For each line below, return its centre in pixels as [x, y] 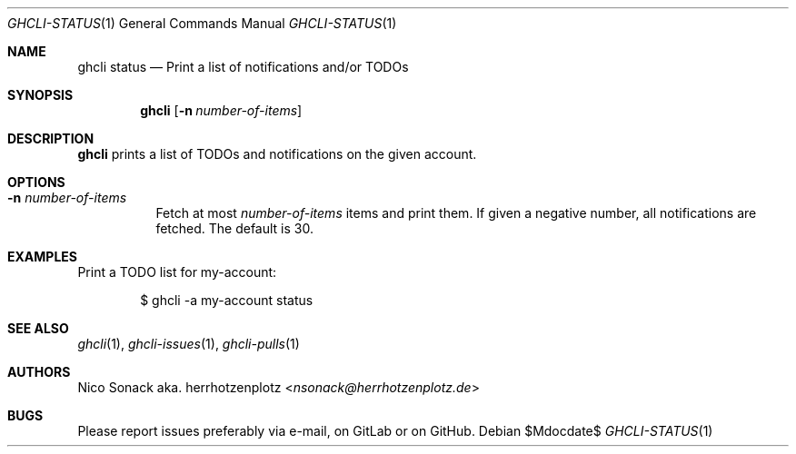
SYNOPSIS [40, 95]
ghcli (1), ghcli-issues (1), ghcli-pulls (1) [189, 344]
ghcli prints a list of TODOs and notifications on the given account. [277, 154]
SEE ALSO [38, 328]
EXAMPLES [42, 257]
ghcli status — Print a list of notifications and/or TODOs [243, 67]
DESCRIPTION [51, 138]
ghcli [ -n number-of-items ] [221, 110]
